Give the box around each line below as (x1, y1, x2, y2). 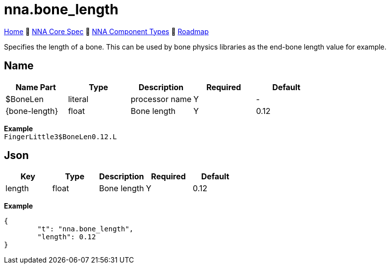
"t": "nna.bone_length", (37, 225, 134, 233)
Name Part (15, 82, 56, 92)
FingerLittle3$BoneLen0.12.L (4, 132, 117, 141)
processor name (130, 94, 192, 104)
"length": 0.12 (37, 233, 96, 241)
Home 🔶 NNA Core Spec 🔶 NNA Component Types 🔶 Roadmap (4, 27, 209, 36)
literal (68, 94, 89, 104)
